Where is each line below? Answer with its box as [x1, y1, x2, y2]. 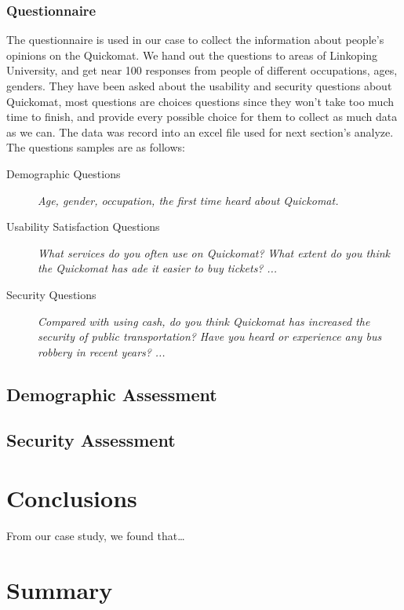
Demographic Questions [6, 165, 121, 181]
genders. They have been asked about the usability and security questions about [6, 78, 392, 93]
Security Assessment [6, 428, 176, 452]
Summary [6, 573, 113, 605]
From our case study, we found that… [6, 528, 185, 543]
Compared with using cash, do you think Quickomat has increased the [38, 312, 370, 329]
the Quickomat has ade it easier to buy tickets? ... [38, 260, 278, 276]
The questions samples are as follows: [6, 139, 185, 155]
